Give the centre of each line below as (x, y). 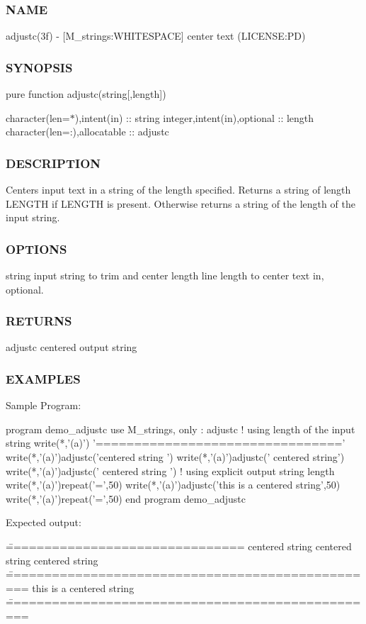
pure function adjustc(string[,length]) (86, 94)
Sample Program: (44, 405)
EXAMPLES (43, 378)
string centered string (52, 560)
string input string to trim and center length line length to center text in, (165, 275)
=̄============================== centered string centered (179, 546)
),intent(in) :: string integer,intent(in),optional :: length (194, 117)
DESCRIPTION (53, 163)
